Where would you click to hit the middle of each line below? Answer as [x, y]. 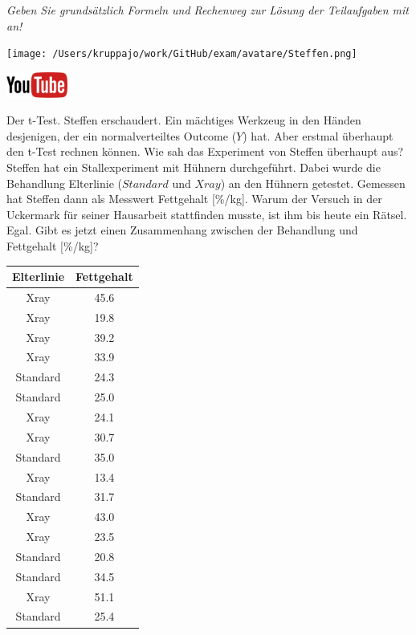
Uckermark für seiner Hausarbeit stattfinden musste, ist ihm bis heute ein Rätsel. [207, 214]
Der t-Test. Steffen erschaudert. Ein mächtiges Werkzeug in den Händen [184, 120]
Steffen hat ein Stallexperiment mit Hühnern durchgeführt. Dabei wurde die [194, 167]
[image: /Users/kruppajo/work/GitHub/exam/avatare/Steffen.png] [182, 54]
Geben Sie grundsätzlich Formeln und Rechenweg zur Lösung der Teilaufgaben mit [208, 10]
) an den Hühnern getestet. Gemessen [313, 183]
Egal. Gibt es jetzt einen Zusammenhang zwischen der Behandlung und [182, 230]
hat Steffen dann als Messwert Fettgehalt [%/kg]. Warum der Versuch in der [194, 199]
